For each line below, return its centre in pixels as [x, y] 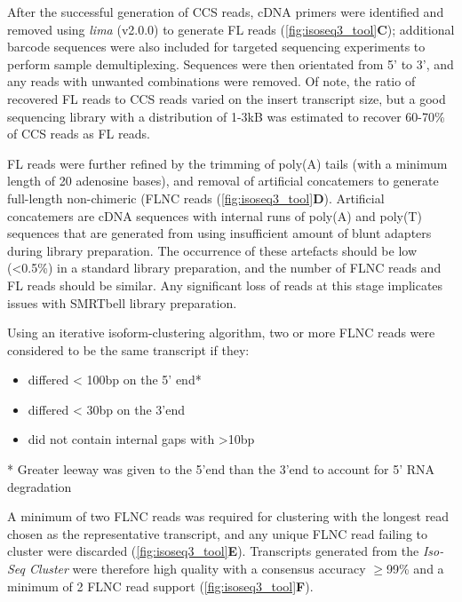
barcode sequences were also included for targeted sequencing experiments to [216, 47]
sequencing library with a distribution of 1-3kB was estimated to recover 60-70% [226, 116]
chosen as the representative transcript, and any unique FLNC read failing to [218, 533]
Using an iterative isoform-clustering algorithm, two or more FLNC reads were [221, 333]
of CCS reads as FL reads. [79, 134]
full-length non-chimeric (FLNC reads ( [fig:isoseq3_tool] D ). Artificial [196, 198]
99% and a [415, 569]
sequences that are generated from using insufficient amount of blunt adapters [219, 233]
